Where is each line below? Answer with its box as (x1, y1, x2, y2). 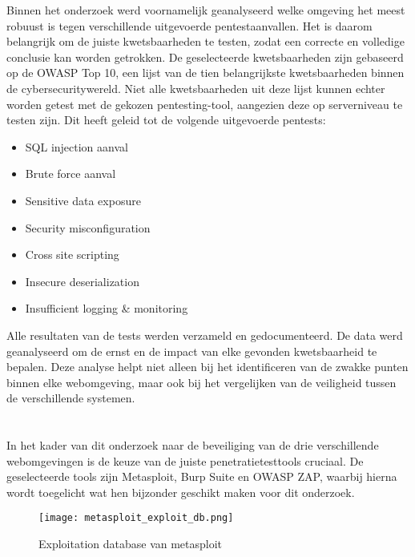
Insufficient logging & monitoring (25, 300, 188, 317)
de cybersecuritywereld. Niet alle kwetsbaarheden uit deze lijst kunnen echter (6, 79, 385, 96)
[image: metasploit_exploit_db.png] (38, 512, 234, 524)
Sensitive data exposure (25, 192, 141, 208)
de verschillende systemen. (6, 389, 135, 406)
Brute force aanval (25, 165, 116, 182)
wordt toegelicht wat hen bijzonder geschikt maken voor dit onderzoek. (6, 483, 355, 500)
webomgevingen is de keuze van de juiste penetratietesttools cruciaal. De (6, 452, 364, 469)
